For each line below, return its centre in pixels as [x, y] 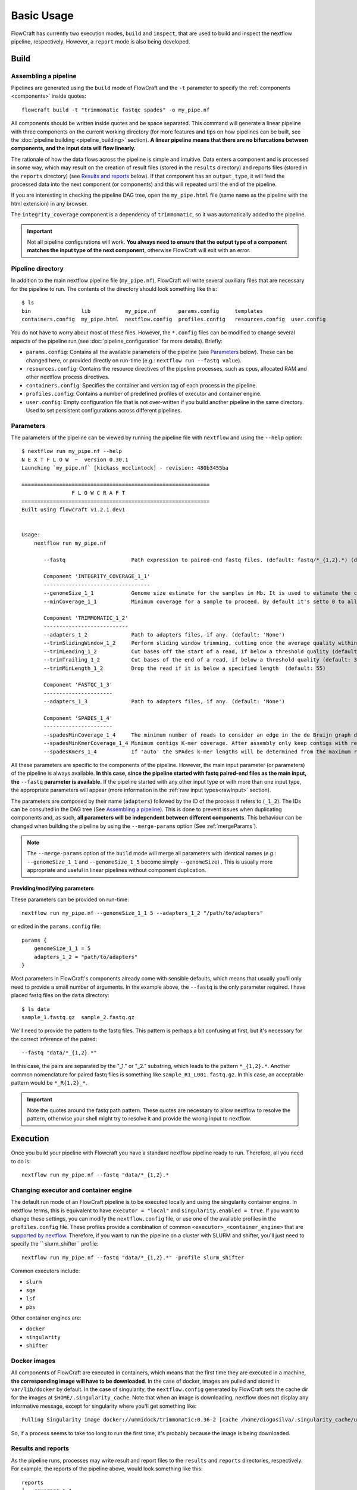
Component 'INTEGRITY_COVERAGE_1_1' [97, 576]
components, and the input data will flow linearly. [73, 148]
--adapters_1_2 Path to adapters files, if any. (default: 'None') [165, 635]
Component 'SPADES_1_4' [78, 718]
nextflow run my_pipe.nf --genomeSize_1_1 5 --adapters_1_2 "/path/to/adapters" [143, 913]
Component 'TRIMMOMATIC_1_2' [86, 618]
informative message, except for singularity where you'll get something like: [104, 1406]
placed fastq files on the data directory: [60, 995]
